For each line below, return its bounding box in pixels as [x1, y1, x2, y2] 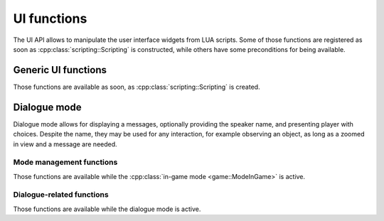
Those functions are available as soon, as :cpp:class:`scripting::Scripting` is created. [13, 82, 260, 91]
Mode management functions [13, 157, 118, 167]
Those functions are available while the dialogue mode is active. [13, 205, 201, 213]
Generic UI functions [13, 64, 107, 76]
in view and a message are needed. [13, 139, 117, 149]
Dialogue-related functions [13, 190, 110, 200]
